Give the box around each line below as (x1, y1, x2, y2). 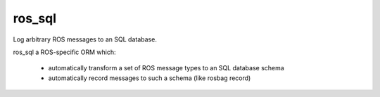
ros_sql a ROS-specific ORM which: (13, 48, 116, 56)
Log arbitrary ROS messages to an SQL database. (13, 35, 158, 44)
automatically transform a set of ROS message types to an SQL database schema (48, 64, 284, 72)
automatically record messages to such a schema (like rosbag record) (48, 74, 251, 82)
